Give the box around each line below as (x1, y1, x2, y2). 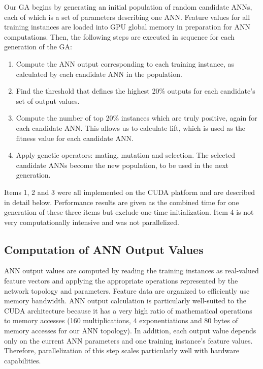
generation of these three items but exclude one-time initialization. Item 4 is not (4, 207, 254, 217)
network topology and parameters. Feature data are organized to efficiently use (4, 285, 250, 296)
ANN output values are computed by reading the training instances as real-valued (4, 265, 259, 276)
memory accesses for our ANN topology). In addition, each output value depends (4, 325, 256, 336)
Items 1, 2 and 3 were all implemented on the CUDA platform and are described (4, 186, 255, 197)
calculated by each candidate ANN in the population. (16, 68, 182, 79)
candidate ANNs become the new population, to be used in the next (16, 159, 229, 170)
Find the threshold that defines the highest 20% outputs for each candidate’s (16, 86, 255, 96)
